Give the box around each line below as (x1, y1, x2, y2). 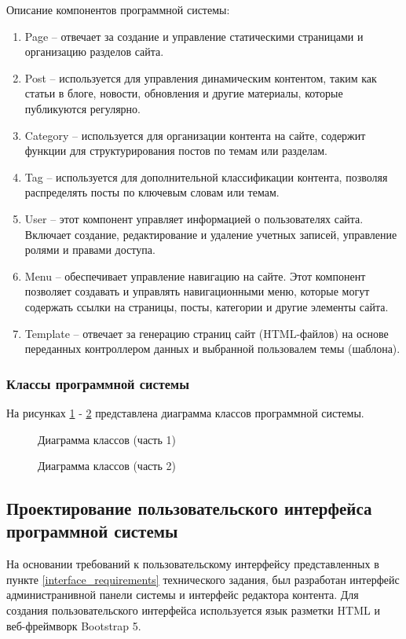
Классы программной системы (6, 373, 189, 393)
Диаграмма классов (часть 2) (38, 457, 176, 474)
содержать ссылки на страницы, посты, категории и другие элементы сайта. (24, 298, 389, 314)
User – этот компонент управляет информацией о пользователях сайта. (24, 210, 364, 226)
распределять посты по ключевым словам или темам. (24, 184, 280, 200)
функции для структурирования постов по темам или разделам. (24, 142, 327, 159)
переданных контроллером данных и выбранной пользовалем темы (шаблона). (24, 340, 401, 357)
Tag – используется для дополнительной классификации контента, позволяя (24, 168, 388, 185)
